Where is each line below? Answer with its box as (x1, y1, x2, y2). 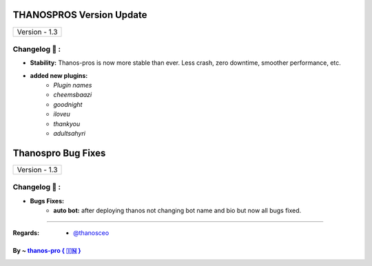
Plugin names (53, 81, 92, 90)
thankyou (53, 119, 81, 127)
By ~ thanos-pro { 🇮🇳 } (12, 247, 82, 255)
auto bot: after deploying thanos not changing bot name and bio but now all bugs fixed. (53, 207, 302, 215)
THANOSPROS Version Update (12, 9, 147, 21)
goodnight (53, 100, 83, 108)
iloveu (53, 110, 70, 119)
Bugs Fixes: (30, 196, 65, 205)
